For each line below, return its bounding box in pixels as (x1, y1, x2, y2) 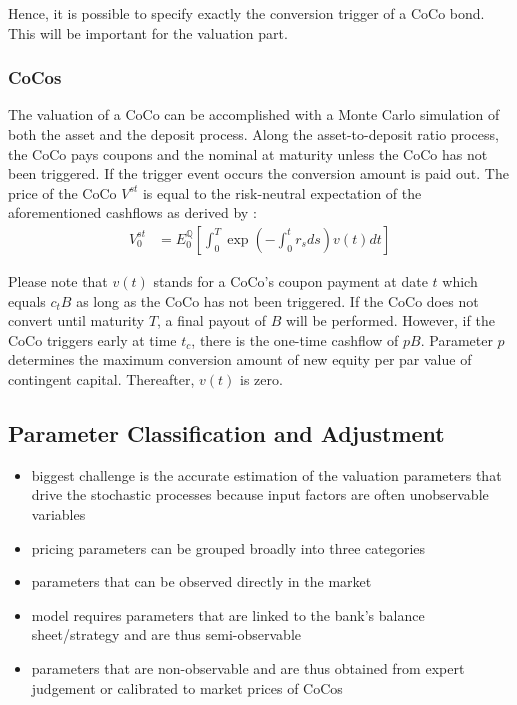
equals (8, 290, 46, 311)
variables (31, 503, 86, 524)
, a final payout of (157, 310, 266, 331)
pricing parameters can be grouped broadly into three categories (31, 537, 426, 558)
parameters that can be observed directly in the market (31, 571, 372, 592)
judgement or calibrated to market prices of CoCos (31, 677, 343, 698)
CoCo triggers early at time (8, 329, 177, 350)
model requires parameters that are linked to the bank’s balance (31, 604, 425, 625)
